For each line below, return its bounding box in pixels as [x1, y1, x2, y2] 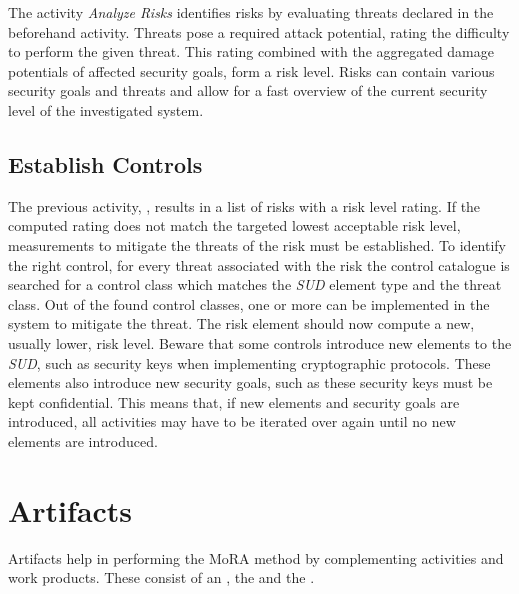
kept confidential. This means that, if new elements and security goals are [8, 391, 460, 412]
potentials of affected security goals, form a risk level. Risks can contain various [8, 60, 495, 81]
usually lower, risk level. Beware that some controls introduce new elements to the [8, 332, 512, 353]
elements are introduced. [8, 430, 158, 451]
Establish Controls [8, 148, 203, 179]
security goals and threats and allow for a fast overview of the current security [8, 80, 488, 101]
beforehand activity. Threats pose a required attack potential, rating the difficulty [8, 21, 510, 42]
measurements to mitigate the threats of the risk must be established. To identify [8, 234, 507, 255]
